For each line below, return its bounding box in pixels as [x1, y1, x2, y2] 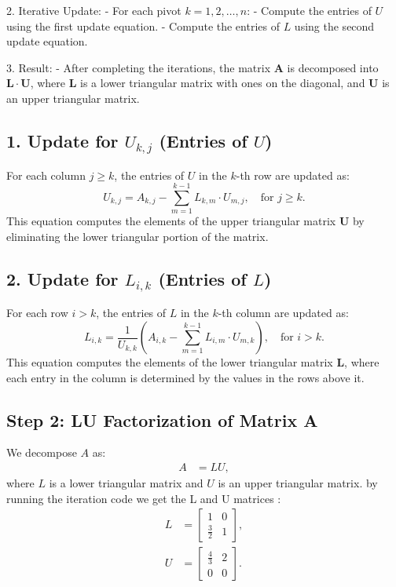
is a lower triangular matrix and [49, 475, 203, 491]
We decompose [6, 444, 77, 461]
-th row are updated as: [236, 166, 350, 183]
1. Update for [6, 128, 119, 152]
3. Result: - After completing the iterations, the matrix [6, 59, 271, 75]
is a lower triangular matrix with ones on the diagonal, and [80, 75, 365, 91]
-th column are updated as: [218, 304, 349, 321]
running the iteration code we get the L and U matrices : [6, 490, 281, 506]
